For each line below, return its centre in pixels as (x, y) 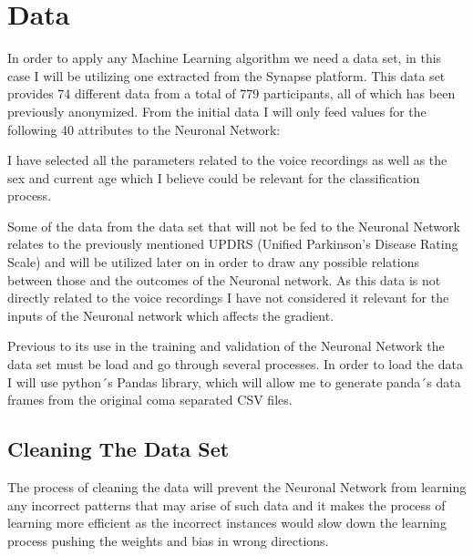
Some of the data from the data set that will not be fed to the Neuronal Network (234, 226)
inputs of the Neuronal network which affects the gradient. (171, 315)
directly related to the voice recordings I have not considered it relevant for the (228, 298)
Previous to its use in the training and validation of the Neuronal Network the (226, 346)
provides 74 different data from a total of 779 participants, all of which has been (231, 93)
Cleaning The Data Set (118, 449)
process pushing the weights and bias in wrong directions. (168, 540)
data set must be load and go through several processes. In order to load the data (235, 364)
